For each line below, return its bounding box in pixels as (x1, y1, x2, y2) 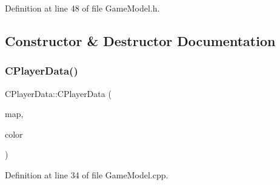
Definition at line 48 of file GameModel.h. (5, 2, 160, 14)
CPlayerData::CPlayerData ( (5, 87, 112, 99)
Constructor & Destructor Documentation (5, 31, 276, 50)
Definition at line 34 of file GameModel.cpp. (5, 168, 168, 181)
